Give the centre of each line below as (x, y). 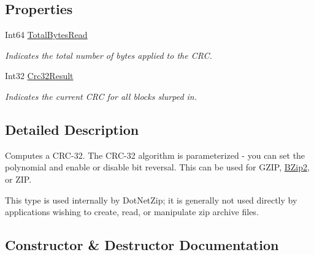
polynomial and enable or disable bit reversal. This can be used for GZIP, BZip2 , (157, 167)
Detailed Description (72, 129)
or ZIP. (18, 179)
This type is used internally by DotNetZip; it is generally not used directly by (151, 200)
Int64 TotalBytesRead (46, 35)
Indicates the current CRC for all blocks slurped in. (101, 96)
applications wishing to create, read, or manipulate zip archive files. (132, 212)
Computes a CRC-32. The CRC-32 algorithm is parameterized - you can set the (155, 155)
